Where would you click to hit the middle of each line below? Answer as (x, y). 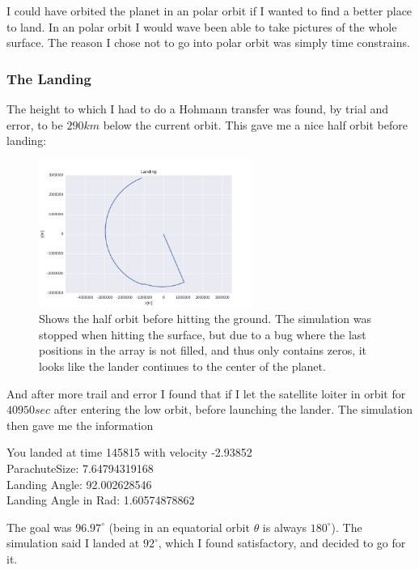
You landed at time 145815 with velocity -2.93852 (129, 452)
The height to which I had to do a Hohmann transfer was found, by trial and (198, 108)
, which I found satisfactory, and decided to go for (282, 543)
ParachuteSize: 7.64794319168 (80, 468)
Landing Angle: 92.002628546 (79, 484)
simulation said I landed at (73, 543)
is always (285, 527)
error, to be (35, 124)
